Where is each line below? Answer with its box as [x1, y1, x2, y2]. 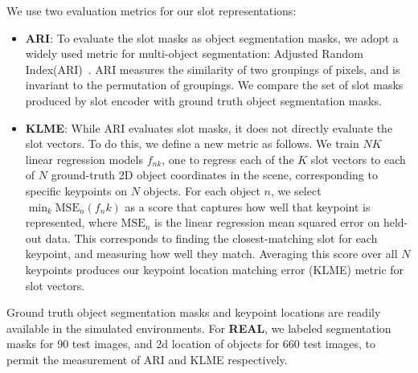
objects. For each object [143, 182, 260, 199]
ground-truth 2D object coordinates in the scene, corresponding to [51, 166, 378, 183]
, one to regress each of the [162, 150, 294, 167]
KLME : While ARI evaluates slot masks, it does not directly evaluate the [25, 119, 393, 136]
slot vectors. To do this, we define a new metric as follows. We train [25, 135, 359, 152]
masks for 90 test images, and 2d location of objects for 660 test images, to [6, 335, 376, 352]
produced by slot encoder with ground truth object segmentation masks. [25, 92, 382, 109]
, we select [270, 182, 322, 199]
